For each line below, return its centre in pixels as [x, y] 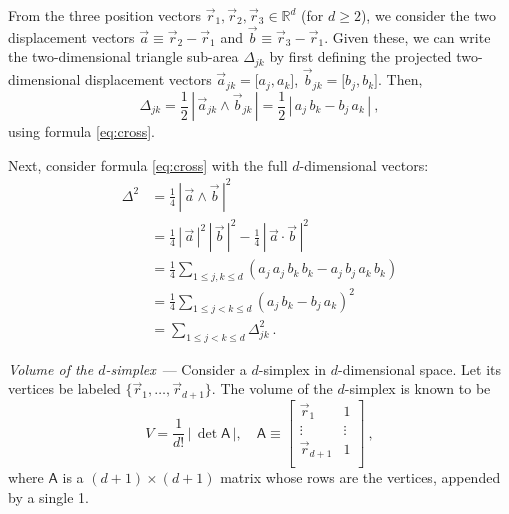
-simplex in [292, 368]
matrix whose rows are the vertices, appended [360, 477]
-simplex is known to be [417, 388]
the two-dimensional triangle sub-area [123, 56]
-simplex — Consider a [176, 368]
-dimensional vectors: [364, 164]
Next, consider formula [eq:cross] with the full [148, 164]
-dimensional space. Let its [419, 368]
